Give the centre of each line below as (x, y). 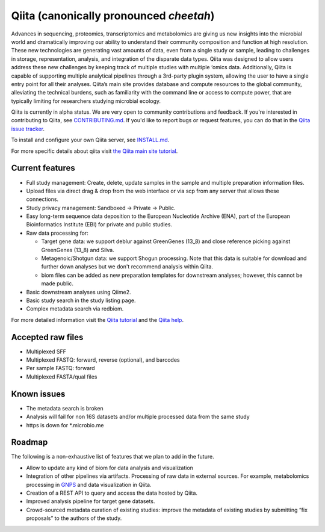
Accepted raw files (47, 337)
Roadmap (29, 442)
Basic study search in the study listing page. (81, 300)
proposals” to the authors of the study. (74, 518)
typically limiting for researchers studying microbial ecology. (86, 101)
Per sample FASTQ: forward (61, 368)
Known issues (38, 394)
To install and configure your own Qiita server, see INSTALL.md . (90, 140)
